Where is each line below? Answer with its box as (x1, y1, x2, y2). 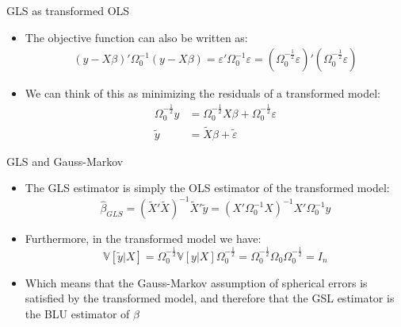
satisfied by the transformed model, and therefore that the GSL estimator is (25, 290, 395, 306)
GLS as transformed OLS (6, 2, 130, 18)
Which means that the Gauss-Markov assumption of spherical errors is (25, 274, 368, 290)
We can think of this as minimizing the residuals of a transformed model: (25, 85, 380, 102)
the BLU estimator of (25, 306, 130, 322)
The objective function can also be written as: (25, 29, 248, 45)
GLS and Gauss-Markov (6, 152, 124, 169)
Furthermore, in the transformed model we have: (25, 230, 262, 247)
